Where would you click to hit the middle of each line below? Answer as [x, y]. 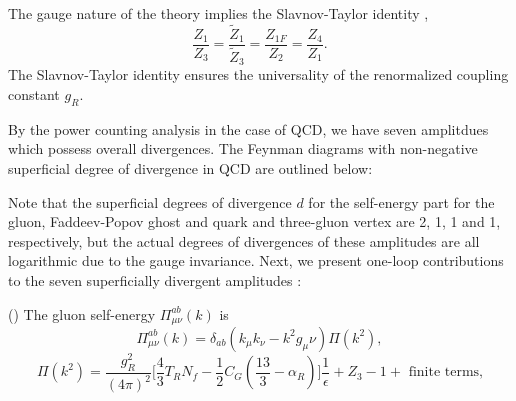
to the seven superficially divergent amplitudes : [155, 279]
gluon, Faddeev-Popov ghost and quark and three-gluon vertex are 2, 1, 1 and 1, [254, 221]
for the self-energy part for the [401, 201]
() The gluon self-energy [82, 313]
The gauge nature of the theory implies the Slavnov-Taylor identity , [218, 13]
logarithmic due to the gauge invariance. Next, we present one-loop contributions [256, 260]
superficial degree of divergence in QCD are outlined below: [190, 167]
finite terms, [446, 372]
